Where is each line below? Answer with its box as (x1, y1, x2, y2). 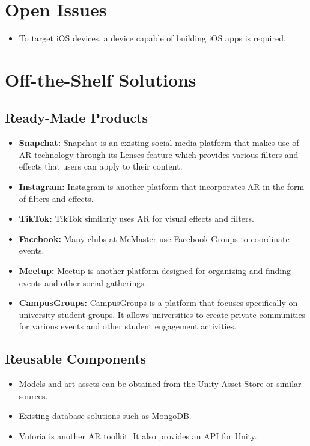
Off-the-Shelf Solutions (5, 67, 196, 91)
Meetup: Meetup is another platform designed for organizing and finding (19, 264, 291, 277)
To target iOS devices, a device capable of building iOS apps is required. (19, 32, 286, 44)
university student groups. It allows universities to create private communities (19, 308, 306, 320)
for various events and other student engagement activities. (19, 320, 237, 332)
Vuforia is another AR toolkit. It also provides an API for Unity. (19, 430, 257, 442)
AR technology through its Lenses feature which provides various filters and (19, 148, 299, 160)
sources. (19, 389, 48, 402)
